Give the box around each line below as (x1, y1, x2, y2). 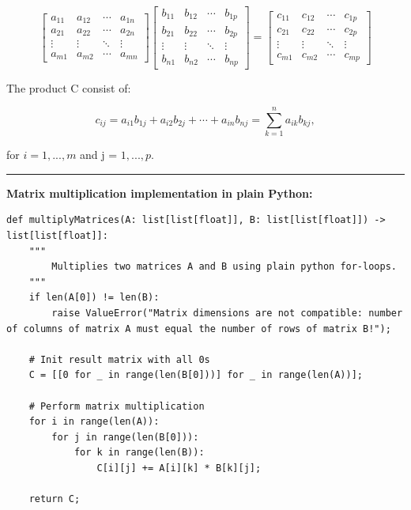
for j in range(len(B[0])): (51, 431, 199, 443)
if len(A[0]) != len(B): (28, 292, 160, 304)
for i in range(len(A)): (28, 416, 160, 428)
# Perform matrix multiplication (28, 400, 205, 412)
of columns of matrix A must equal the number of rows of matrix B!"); (6, 323, 391, 334)
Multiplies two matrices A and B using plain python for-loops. (51, 261, 397, 273)
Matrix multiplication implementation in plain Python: (6, 184, 313, 201)
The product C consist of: (6, 79, 131, 96)
